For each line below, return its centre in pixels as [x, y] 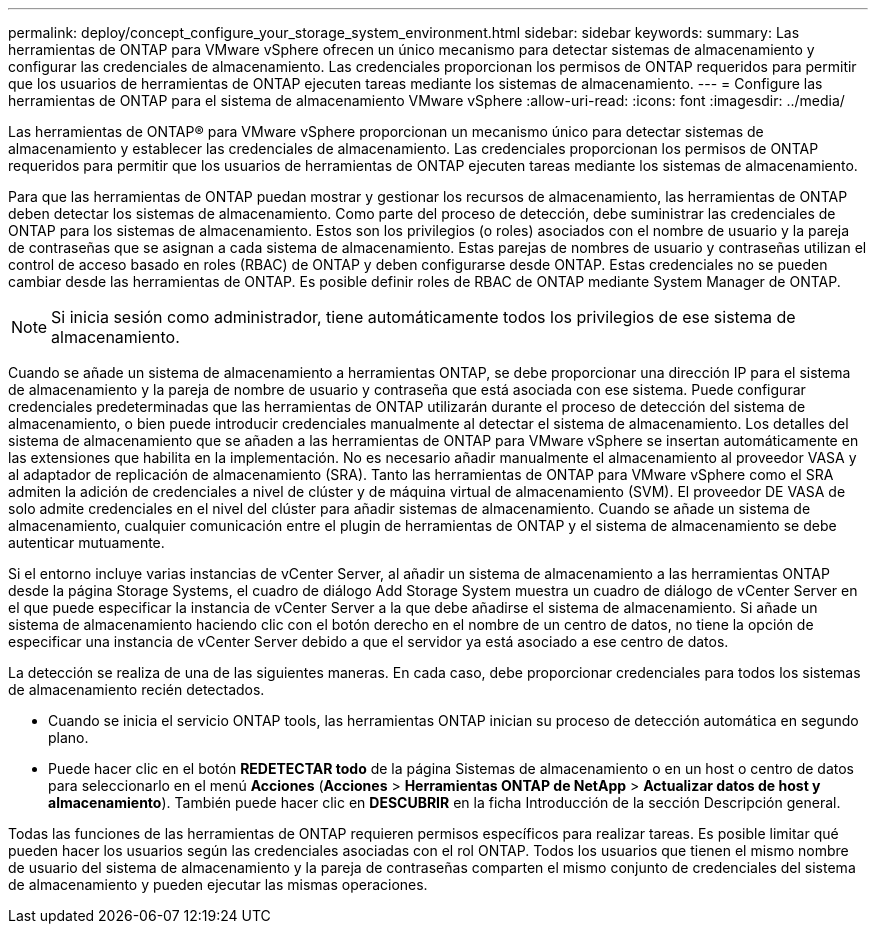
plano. [68, 737]
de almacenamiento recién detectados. [136, 689]
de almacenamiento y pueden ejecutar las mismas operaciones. [218, 884]
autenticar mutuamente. [86, 542]
